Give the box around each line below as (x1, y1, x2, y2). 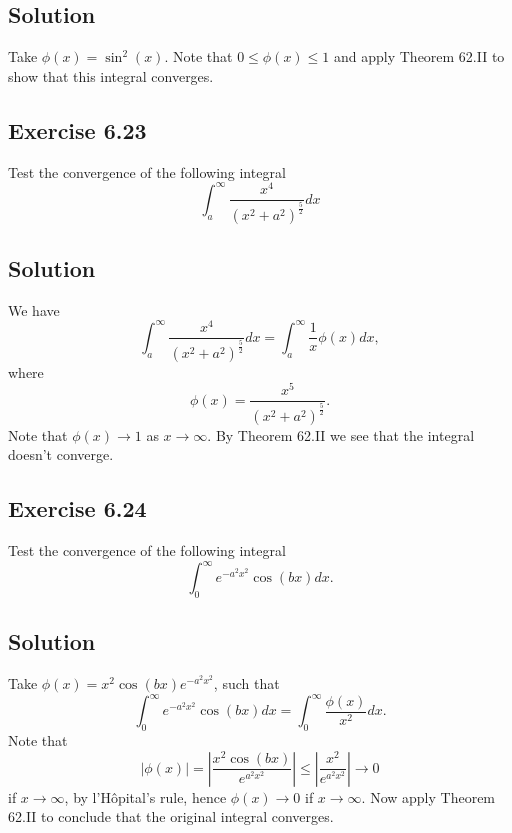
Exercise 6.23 (8, 114, 147, 145)
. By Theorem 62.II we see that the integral (207, 424, 475, 445)
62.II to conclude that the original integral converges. (8, 806, 334, 827)
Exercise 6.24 (8, 493, 147, 524)
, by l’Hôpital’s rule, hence (64, 786, 227, 807)
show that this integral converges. (8, 65, 214, 86)
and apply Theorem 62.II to (333, 46, 505, 67)
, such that (213, 673, 280, 694)
